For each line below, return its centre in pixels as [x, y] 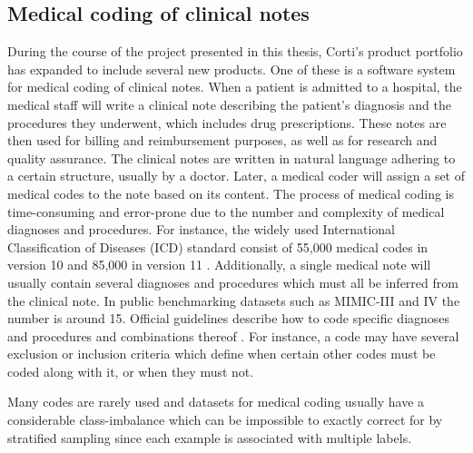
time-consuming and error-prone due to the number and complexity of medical [226, 211]
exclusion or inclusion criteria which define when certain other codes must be [222, 354]
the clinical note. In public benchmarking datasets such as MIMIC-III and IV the [234, 300]
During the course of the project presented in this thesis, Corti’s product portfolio [235, 51]
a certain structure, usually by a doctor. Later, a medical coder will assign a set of [236, 176]
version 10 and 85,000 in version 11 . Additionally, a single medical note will [219, 265]
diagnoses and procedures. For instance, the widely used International [201, 229]
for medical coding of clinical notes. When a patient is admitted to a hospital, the [235, 87]
